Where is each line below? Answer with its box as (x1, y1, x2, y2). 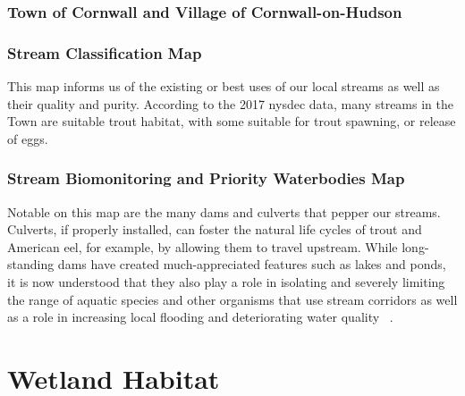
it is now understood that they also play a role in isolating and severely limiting (7, 273, 445, 291)
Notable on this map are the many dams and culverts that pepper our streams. (7, 202, 441, 221)
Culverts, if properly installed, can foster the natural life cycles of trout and (7, 220, 422, 239)
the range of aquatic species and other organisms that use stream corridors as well (7, 290, 458, 308)
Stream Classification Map (7, 41, 202, 63)
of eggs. (7, 129, 48, 147)
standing (7, 255, 55, 274)
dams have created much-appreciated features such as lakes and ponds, (57, 255, 446, 274)
